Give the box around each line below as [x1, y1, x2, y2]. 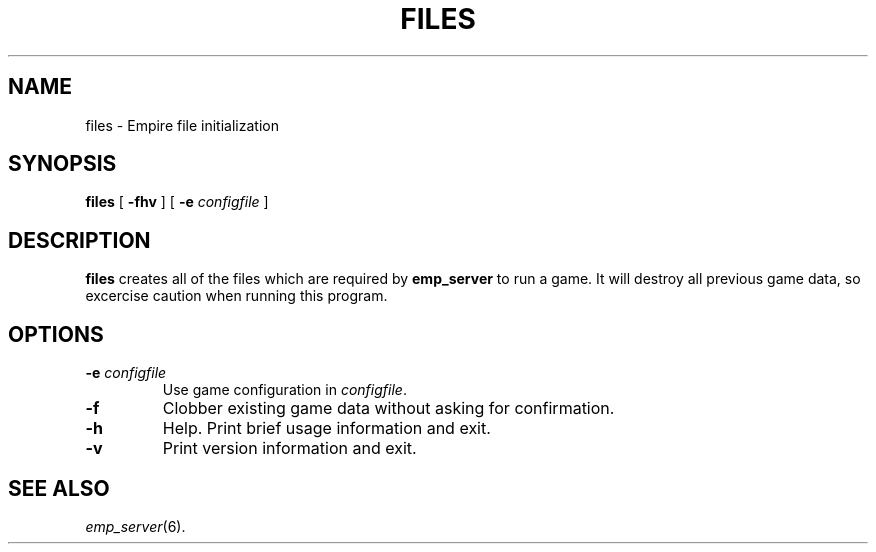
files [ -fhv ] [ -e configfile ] [85, 193, 269, 211]
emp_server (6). [85, 517, 186, 535]
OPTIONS [8, 321, 104, 347]
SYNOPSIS [8, 151, 117, 177]
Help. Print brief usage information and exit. [162, 418, 491, 439]
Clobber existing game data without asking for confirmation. [162, 398, 615, 419]
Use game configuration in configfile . [162, 381, 407, 399]
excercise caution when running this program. [85, 287, 388, 305]
